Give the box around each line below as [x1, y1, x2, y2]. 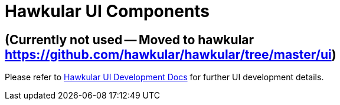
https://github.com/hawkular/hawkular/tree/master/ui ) [5, 47, 336, 62]
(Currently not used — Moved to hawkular [5, 32, 254, 47]
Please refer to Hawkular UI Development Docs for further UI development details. [5, 72, 324, 83]
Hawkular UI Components [5, 1, 210, 21]
